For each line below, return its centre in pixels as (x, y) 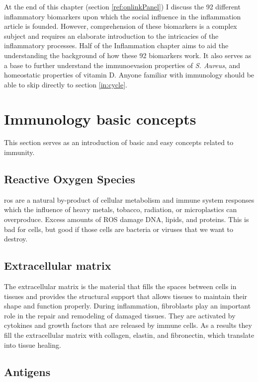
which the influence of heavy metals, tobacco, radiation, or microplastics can (121, 209)
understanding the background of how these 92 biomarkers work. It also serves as (128, 55)
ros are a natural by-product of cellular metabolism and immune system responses (129, 199)
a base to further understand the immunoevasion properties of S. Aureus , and (122, 65)
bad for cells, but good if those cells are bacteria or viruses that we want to (119, 229)
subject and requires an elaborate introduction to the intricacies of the (111, 36)
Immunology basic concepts (100, 118)
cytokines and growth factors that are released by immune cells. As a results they (128, 325)
